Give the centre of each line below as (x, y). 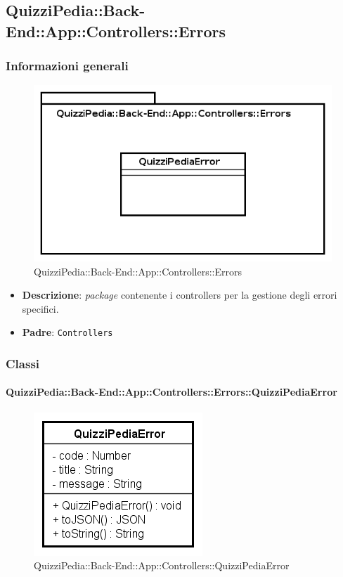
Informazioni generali (67, 66)
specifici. (40, 308)
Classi (23, 363)
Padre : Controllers (67, 332)
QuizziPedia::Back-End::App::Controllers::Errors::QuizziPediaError (171, 392)
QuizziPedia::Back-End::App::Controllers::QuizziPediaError (162, 565)
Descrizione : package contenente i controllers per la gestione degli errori (180, 295)
